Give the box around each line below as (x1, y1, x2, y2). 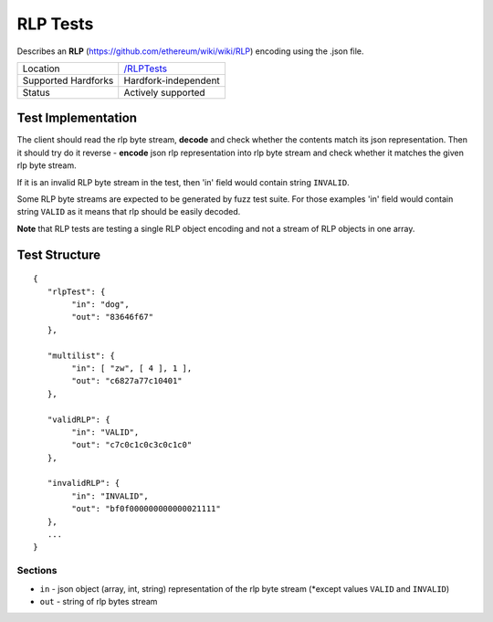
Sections (16, 564, 58, 577)
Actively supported (123, 86, 205, 99)
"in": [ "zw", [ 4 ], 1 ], (71, 363, 193, 374)
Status (22, 86, 50, 99)
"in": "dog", (71, 299, 130, 310)
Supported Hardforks (22, 74, 114, 87)
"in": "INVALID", (71, 490, 150, 501)
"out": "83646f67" (71, 311, 154, 322)
